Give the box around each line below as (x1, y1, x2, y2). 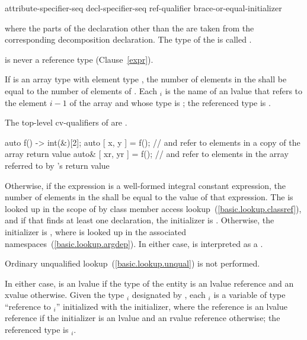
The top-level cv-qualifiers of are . (5, 116, 127, 129)
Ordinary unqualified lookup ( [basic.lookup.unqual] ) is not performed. (5, 257, 260, 270)
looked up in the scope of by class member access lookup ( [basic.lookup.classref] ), (5, 202, 302, 214)
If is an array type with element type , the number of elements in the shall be (5, 73, 287, 85)
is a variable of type (213, 288, 286, 301)
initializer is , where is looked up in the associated (5, 225, 187, 238)
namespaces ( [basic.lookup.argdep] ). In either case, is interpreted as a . (5, 237, 263, 249)
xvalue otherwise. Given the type (5, 288, 124, 301)
